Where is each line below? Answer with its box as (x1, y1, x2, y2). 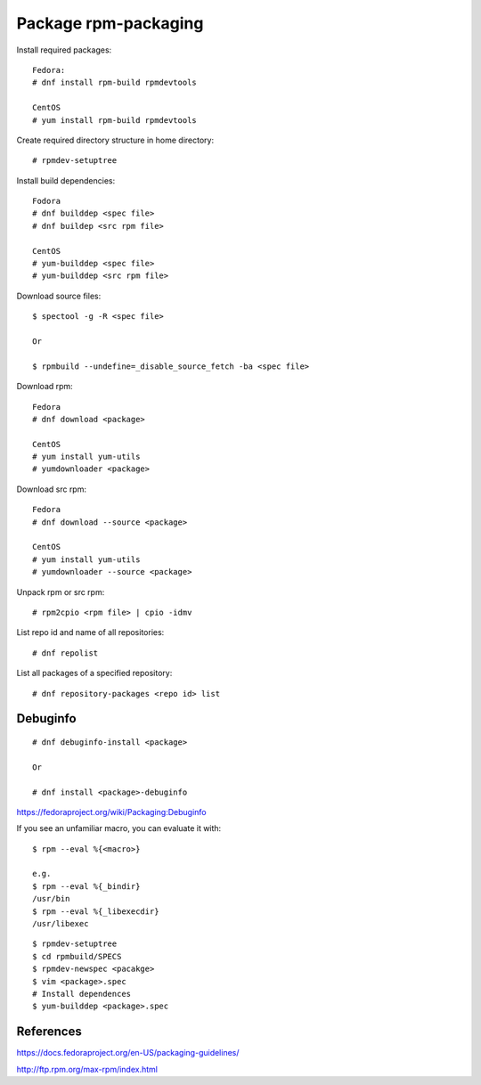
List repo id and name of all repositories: (16, 627, 165, 638)
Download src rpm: (16, 484, 86, 494)
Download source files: (16, 290, 102, 301)
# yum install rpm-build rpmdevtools (32, 115, 198, 125)
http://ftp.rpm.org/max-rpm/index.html (16, 1064, 158, 1074)
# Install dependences (32, 989, 132, 999)
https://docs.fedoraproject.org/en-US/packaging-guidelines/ (16, 1048, 240, 1058)
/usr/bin (32, 893, 70, 904)
